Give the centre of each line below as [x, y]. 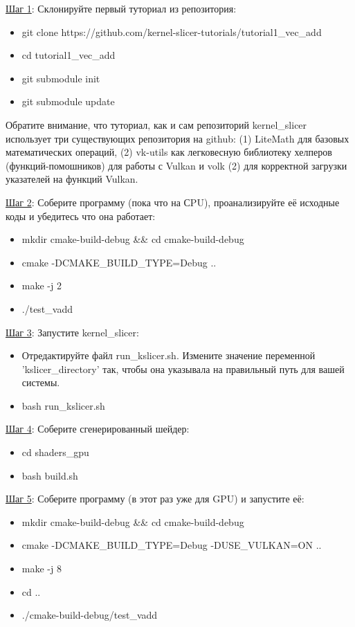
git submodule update [68, 101]
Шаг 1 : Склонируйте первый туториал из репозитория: [121, 8]
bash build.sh [50, 475]
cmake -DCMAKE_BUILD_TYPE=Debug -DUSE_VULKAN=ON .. [172, 545]
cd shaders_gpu [55, 452]
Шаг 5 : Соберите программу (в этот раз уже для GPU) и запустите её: [155, 499]
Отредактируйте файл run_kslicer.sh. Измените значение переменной [169, 355]
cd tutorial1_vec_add [69, 55]
